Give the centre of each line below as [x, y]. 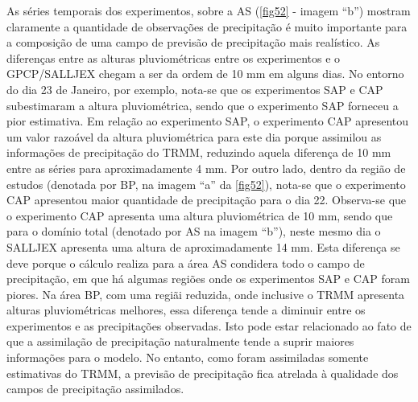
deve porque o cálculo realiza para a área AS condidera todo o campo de [186, 263]
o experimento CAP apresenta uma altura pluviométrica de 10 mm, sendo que [200, 215]
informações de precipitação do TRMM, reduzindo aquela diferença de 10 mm [199, 152]
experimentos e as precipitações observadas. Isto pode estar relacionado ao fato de [209, 325]
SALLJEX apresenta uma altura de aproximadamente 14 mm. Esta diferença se [203, 246]
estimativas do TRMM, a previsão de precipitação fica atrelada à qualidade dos [203, 373]
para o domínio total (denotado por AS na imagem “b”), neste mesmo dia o [194, 231]
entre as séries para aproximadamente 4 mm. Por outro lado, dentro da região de [206, 168]
